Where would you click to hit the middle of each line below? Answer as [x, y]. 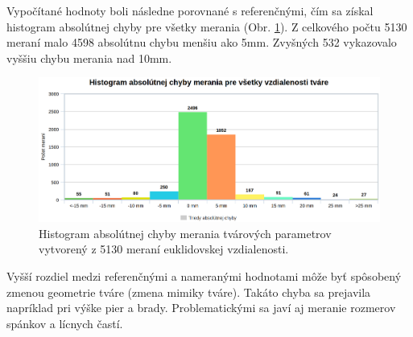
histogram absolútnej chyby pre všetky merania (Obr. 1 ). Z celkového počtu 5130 [207, 26]
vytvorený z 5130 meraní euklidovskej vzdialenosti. [164, 249]
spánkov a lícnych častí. [65, 323]
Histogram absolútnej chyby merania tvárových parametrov [185, 233]
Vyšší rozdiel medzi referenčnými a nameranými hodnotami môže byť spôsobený [204, 276]
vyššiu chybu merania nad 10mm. [89, 58]
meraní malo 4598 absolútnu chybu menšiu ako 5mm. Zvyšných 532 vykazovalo [202, 42]
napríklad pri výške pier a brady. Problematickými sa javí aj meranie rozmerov [201, 308]
